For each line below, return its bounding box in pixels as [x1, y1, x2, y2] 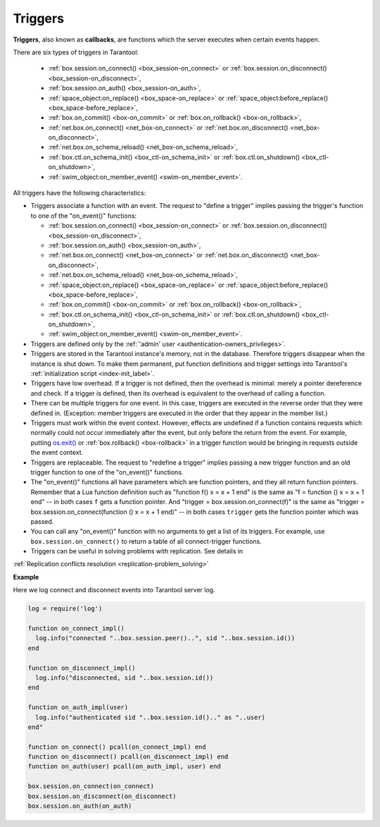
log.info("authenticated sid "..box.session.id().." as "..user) [35, 713, 266, 721]
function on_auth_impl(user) [27, 704, 129, 711]
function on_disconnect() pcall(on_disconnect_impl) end [27, 753, 229, 761]
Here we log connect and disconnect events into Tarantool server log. [13, 586, 215, 594]
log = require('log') [27, 605, 103, 613]
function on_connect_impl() [27, 625, 125, 632]
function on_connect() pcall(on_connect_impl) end [27, 742, 207, 751]
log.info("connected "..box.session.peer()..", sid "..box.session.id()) [35, 635, 296, 642]
